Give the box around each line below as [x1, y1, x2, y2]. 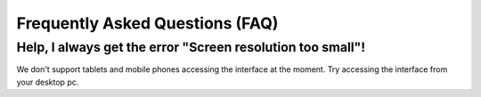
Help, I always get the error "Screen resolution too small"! [16, 39, 365, 55]
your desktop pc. [16, 77, 79, 87]
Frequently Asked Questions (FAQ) [16, 13, 279, 33]
